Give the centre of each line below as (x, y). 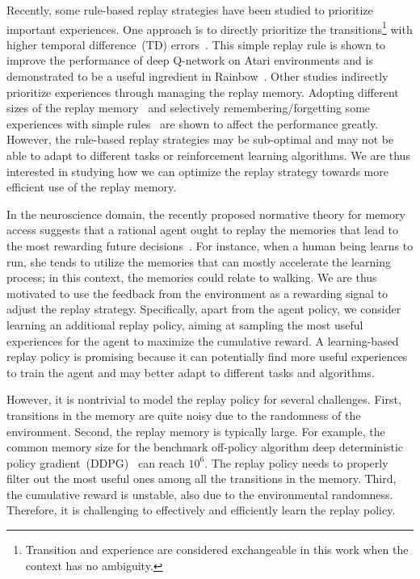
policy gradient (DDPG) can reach (96, 462)
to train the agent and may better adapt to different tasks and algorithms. (191, 372)
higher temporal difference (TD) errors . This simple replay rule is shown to (196, 44)
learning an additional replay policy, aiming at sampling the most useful (185, 324)
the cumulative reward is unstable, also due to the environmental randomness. (200, 494)
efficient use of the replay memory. (92, 187)
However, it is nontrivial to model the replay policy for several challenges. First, (204, 399)
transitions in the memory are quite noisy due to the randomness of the (184, 415)
